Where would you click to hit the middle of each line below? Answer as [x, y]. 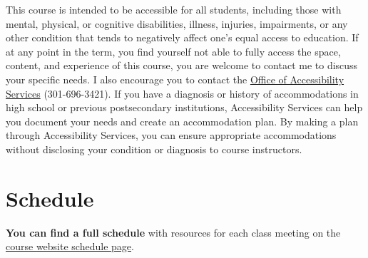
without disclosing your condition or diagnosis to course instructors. [154, 149]
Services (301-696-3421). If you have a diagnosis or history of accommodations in [182, 93]
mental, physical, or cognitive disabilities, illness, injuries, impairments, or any [177, 23]
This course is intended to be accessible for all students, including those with [174, 9]
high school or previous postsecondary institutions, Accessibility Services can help [184, 107]
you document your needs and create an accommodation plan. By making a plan [182, 121]
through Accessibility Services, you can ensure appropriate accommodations [171, 135]
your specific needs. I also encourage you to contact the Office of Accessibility [175, 79]
